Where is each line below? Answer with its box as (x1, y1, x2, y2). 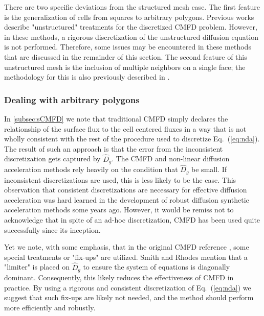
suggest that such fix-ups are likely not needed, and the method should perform (4, 292, 254, 303)
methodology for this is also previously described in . (4, 71, 170, 82)
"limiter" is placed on (4, 261, 70, 272)
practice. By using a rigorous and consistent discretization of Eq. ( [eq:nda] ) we (4, 282, 251, 293)
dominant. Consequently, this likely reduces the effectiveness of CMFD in (4, 272, 234, 283)
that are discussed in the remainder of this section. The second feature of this (4, 51, 247, 62)
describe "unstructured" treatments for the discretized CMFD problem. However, (4, 21, 257, 32)
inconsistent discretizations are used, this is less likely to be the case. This (4, 174, 236, 185)
